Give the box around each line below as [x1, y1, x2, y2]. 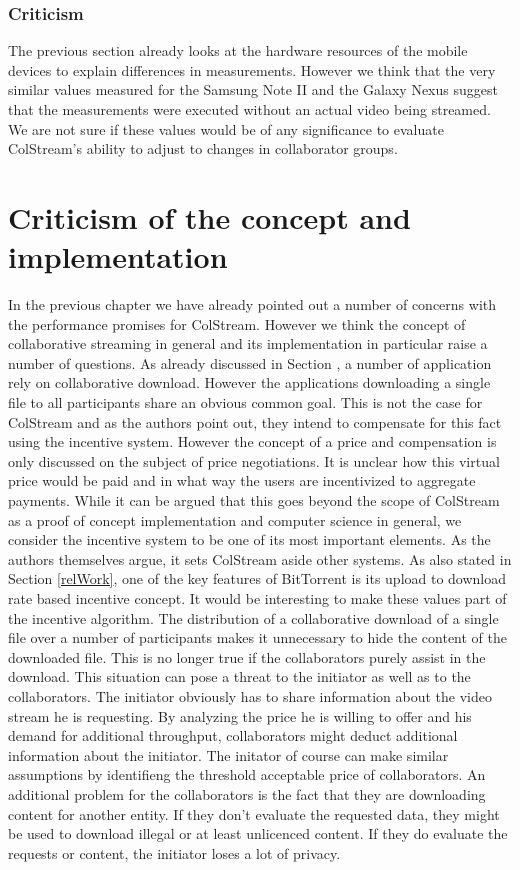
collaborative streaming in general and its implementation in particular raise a [8, 333, 488, 354]
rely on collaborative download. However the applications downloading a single [8, 372, 491, 393]
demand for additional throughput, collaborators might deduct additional [8, 725, 458, 746]
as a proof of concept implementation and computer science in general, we [8, 509, 462, 530]
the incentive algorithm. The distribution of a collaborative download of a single [8, 607, 499, 628]
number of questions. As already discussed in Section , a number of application [8, 352, 492, 373]
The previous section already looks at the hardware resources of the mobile [8, 40, 468, 61]
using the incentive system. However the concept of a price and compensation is [8, 431, 497, 452]
